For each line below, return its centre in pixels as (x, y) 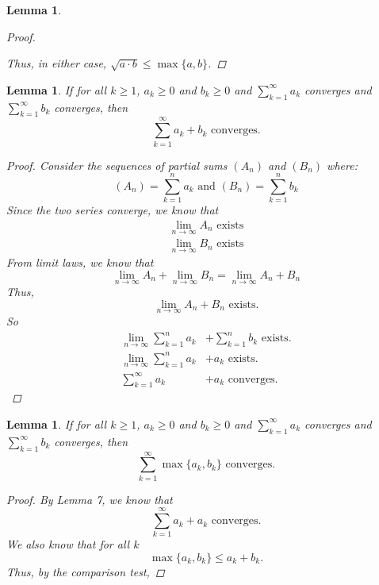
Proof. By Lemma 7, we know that (90, 499)
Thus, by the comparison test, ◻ (86, 571)
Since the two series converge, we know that (113, 210)
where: (342, 165)
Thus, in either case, (57, 63)
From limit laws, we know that (80, 262)
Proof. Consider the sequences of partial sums (117, 165)
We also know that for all (68, 544)
